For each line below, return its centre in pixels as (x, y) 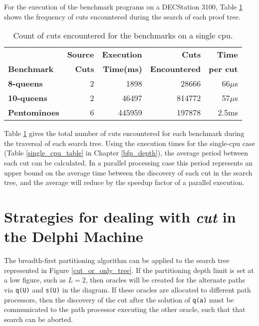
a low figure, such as (35, 280)
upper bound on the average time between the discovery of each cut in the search (128, 172)
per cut (223, 69)
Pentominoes (34, 112)
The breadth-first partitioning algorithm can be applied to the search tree (117, 260)
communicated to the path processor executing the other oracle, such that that (125, 309)
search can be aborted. (39, 319)
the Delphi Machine (74, 236)
